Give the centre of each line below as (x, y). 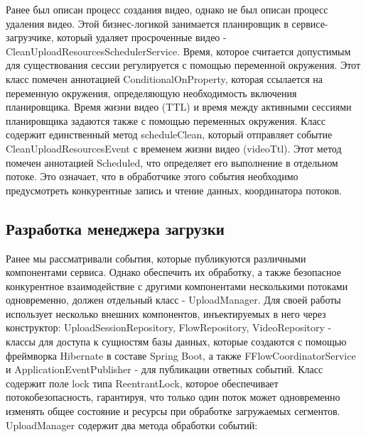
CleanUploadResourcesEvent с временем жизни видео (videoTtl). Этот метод (174, 148)
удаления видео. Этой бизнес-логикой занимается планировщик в (147, 23)
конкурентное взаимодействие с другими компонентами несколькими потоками (177, 286)
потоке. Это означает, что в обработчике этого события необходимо (152, 176)
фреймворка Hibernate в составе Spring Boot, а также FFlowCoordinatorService (181, 355)
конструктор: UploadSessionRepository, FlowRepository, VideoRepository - (169, 327)
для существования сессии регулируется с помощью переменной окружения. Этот (183, 65)
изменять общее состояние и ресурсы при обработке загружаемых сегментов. (173, 411)
